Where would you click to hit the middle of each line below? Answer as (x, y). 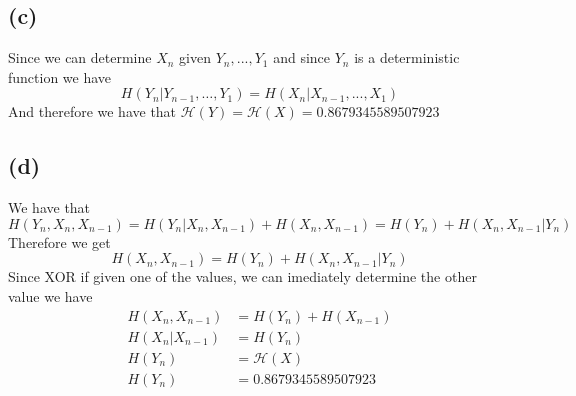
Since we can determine (80, 57)
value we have (50, 295)
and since (302, 57)
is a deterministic (407, 57)
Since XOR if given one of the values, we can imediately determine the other (242, 276)
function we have (60, 76)
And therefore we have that (92, 111)
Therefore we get (59, 241)
